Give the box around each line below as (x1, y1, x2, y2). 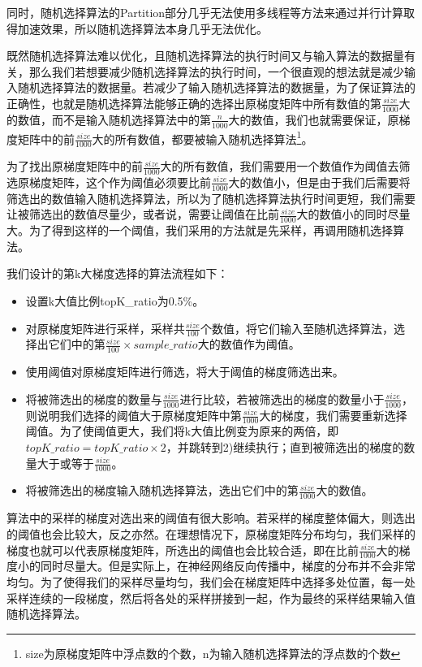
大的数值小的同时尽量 (296, 206, 411, 223)
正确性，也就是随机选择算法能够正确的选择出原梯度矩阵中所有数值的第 (6, 94, 381, 111)
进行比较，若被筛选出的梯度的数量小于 (179, 390, 385, 407)
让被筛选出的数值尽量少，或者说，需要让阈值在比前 (6, 206, 279, 223)
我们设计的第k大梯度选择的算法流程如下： (6, 265, 229, 282)
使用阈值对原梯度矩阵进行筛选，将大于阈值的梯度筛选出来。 (25, 363, 344, 380)
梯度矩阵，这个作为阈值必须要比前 (28, 173, 211, 190)
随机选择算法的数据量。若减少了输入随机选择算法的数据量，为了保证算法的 (17, 79, 416, 96)
